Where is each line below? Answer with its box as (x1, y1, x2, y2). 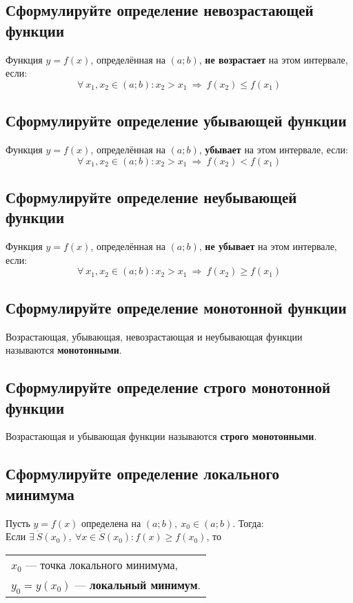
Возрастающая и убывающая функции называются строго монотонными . (6, 429, 317, 443)
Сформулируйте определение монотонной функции (6, 296, 347, 318)
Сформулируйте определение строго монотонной (6, 376, 331, 398)
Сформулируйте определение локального (6, 463, 280, 484)
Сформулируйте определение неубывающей (6, 186, 297, 207)
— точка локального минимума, (25, 556, 179, 573)
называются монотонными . (6, 343, 122, 357)
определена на (81, 515, 141, 530)
